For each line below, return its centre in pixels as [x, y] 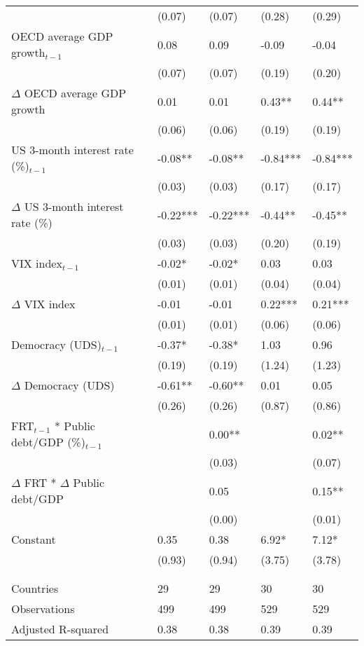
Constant [34, 539]
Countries [35, 588]
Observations [43, 609]
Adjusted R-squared [60, 629]
